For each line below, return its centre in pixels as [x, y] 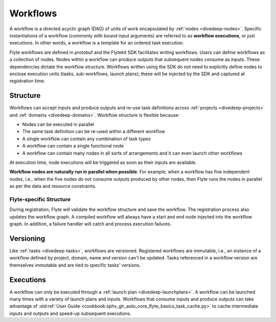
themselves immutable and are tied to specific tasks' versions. [75, 265]
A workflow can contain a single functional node [73, 146]
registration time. [27, 81]
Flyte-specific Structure [40, 199]
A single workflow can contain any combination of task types [86, 139]
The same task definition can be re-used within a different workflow [94, 132]
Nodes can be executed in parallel [58, 124]
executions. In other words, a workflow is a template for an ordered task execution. [97, 43]
